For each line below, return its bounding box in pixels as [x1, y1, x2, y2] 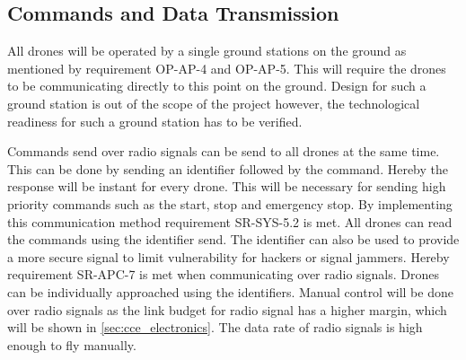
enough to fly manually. [7, 335, 136, 354]
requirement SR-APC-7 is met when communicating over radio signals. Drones [7, 265, 439, 284]
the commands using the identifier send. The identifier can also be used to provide [7, 230, 460, 249]
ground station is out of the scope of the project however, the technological [7, 93, 420, 112]
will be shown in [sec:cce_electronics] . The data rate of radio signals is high [7, 318, 423, 337]
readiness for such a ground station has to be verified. [7, 111, 303, 130]
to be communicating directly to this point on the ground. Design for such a [7, 76, 426, 95]
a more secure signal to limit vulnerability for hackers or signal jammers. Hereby [7, 247, 450, 266]
